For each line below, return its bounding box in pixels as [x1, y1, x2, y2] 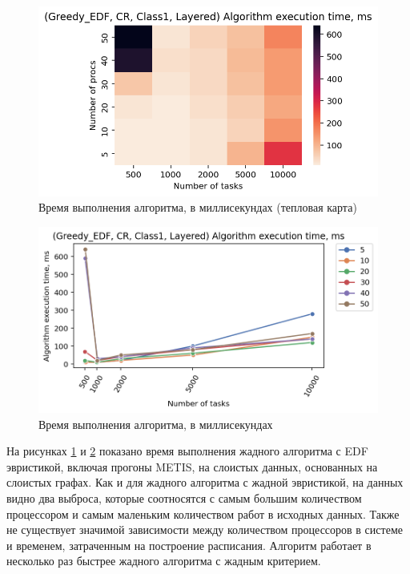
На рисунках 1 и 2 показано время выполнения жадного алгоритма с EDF [6, 443, 368, 459]
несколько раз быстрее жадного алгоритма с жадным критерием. [6, 552, 321, 569]
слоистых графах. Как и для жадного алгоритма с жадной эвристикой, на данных [6, 474, 404, 491]
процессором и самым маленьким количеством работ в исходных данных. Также [6, 505, 400, 522]
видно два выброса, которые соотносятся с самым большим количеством [6, 490, 362, 507]
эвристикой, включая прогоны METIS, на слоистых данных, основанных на [6, 458, 378, 475]
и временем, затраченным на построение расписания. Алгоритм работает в [6, 536, 372, 553]
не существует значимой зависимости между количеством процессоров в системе [6, 521, 403, 538]
